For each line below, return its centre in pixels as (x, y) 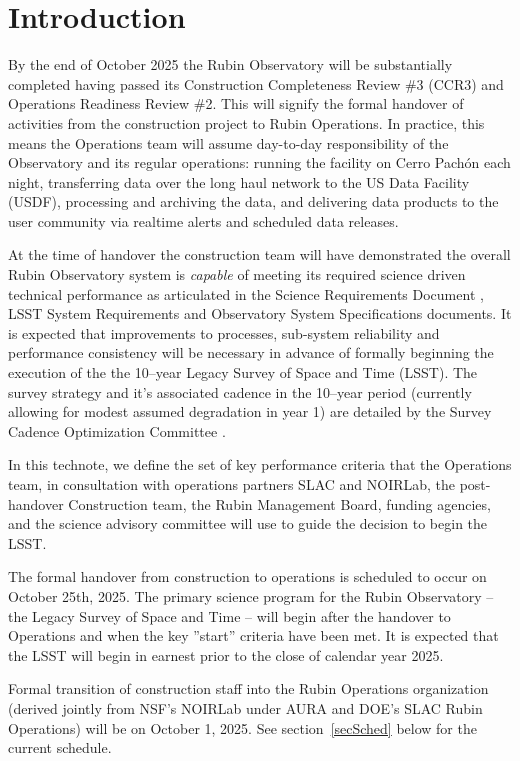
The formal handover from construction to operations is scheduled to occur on (247, 576)
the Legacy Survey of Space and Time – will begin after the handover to (229, 615)
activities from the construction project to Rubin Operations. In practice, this (246, 122)
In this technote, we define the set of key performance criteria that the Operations (260, 464)
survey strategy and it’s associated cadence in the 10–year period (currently (240, 391)
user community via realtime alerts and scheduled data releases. (203, 220)
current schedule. (60, 747)
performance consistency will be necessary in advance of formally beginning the (251, 352)
